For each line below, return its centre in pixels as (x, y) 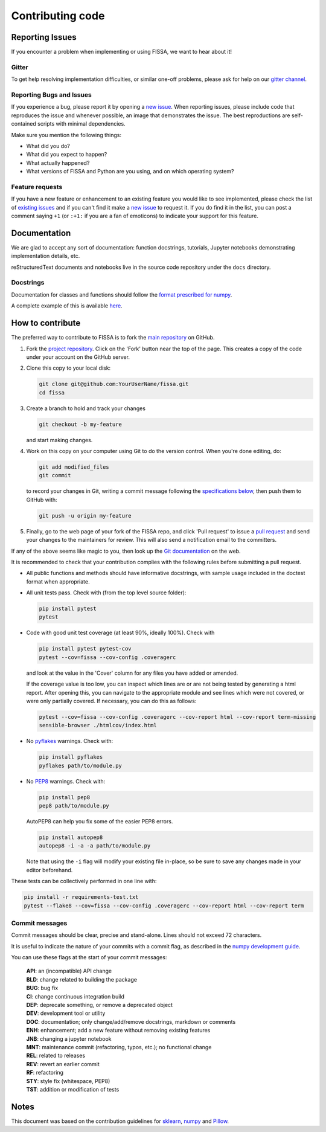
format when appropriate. (58, 581)
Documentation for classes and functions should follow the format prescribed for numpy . (122, 294)
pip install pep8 (65, 797)
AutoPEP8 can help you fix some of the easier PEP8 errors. (100, 822)
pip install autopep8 (71, 838)
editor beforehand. (50, 870)
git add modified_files (74, 467)
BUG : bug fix (42, 988)
